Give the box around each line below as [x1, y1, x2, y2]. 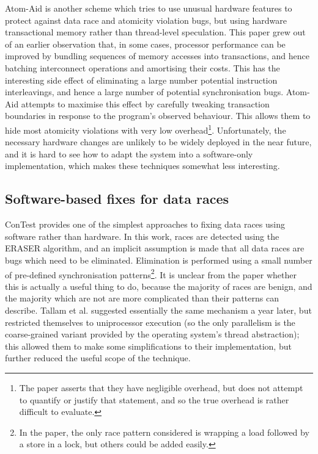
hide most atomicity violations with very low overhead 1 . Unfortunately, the [5, 121, 286, 136]
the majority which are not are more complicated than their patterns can [5, 292, 279, 304]
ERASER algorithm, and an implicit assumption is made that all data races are [5, 242, 305, 254]
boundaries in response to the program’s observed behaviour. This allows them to [5, 109, 311, 122]
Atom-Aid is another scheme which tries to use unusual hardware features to [5, 2, 292, 14]
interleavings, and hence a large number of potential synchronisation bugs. [5, 85, 284, 98]
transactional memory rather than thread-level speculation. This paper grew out [5, 26, 306, 38]
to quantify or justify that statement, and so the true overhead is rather [19, 393, 289, 406]
